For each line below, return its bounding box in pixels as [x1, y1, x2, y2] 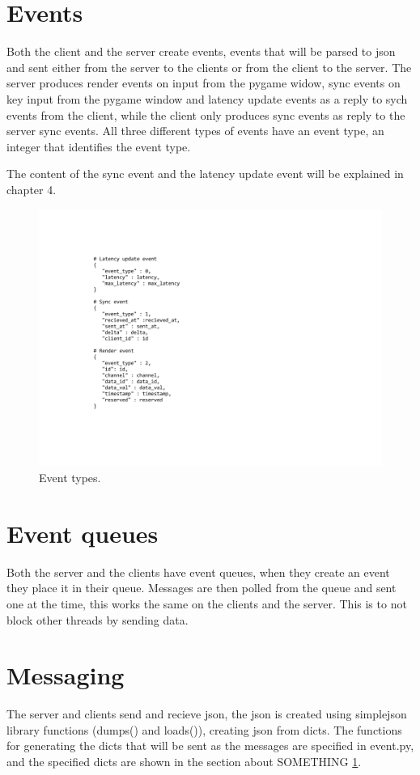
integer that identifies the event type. [6, 138, 191, 155]
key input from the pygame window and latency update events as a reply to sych [6, 90, 408, 107]
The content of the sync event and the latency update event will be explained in [6, 165, 404, 182]
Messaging [6, 659, 125, 692]
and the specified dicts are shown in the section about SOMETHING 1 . [6, 753, 362, 770]
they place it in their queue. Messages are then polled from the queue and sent [6, 579, 397, 596]
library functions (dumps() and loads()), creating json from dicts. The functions [6, 721, 402, 738]
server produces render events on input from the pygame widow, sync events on [6, 74, 401, 91]
